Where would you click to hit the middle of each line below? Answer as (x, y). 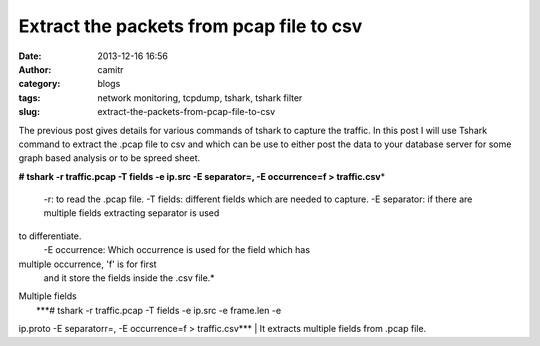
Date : (30, 56)
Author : (35, 69)
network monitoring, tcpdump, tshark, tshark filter (200, 97)
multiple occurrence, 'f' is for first (87, 264)
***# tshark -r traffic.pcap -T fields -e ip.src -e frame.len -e (159, 310)
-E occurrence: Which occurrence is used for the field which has (176, 250)
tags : (29, 97)
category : (39, 84)
